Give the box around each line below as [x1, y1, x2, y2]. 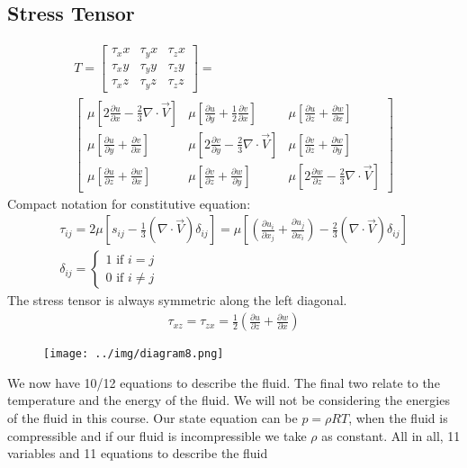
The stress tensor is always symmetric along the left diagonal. [7, 291, 347, 310]
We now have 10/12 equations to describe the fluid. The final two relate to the [7, 373, 440, 391]
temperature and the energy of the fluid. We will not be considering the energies [7, 391, 450, 409]
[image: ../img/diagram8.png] [43, 347, 224, 361]
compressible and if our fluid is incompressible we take [7, 426, 307, 445]
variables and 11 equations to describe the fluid [7, 444, 268, 463]
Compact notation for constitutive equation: [7, 193, 251, 212]
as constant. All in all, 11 [321, 426, 461, 445]
